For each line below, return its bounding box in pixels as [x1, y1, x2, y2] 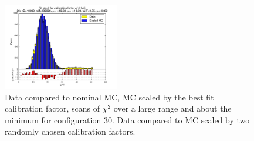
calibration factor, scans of [5, 102, 100, 115]
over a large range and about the [113, 102, 232, 115]
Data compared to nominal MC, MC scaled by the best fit [5, 90, 214, 103]
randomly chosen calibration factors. [5, 125, 136, 137]
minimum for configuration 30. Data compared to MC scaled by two [5, 113, 250, 126]
